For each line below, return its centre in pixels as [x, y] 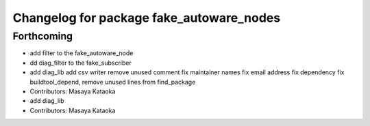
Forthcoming [43, 36]
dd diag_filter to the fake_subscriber [81, 63]
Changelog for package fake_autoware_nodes [147, 18]
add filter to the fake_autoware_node [82, 53]
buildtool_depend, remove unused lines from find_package [113, 82]
